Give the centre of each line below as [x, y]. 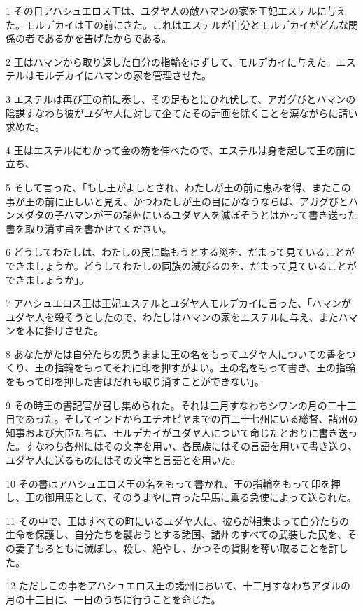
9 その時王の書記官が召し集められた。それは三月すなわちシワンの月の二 [171, 405]
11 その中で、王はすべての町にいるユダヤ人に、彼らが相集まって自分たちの [177, 520]
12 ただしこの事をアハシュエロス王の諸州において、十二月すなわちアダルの [178, 585]
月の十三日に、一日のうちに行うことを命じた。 [113, 599]
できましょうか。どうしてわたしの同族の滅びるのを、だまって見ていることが [181, 265]
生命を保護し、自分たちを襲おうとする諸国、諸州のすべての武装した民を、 [177, 534]
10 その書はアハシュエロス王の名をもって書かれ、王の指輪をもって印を [168, 483]
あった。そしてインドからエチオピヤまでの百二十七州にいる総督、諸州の [191, 419]
